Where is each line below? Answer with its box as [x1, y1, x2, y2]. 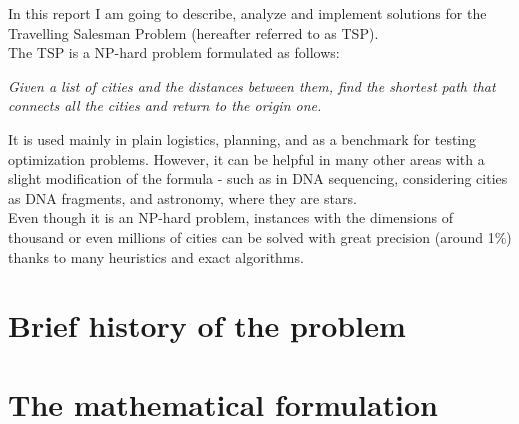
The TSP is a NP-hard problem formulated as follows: [8, 42, 340, 63]
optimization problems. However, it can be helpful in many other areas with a [8, 148, 485, 169]
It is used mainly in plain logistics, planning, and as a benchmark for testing [8, 128, 477, 149]
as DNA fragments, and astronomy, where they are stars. [8, 187, 357, 208]
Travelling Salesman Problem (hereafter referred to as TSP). [8, 22, 379, 43]
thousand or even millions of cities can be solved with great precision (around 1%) [8, 226, 512, 247]
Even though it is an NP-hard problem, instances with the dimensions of [8, 207, 453, 228]
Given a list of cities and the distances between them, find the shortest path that [8, 75, 496, 96]
